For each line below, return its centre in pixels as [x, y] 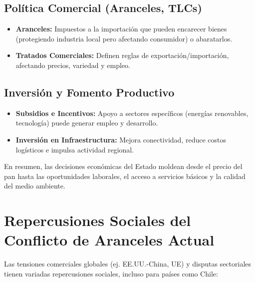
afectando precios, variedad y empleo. [73, 65]
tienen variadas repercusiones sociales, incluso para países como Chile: [111, 273]
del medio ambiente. [35, 186]
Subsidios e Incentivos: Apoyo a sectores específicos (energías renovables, [132, 113]
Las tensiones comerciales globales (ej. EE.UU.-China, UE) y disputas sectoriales [128, 264]
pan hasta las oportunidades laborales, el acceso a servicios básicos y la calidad [125, 176]
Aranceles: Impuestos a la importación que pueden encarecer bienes [121, 29]
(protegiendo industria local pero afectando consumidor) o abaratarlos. [124, 38]
